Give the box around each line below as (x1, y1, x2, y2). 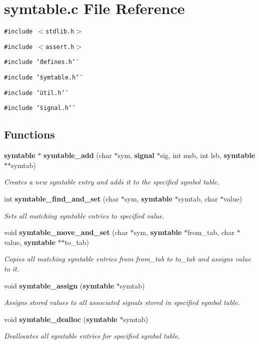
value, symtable (4, 236, 55, 247)
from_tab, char (187, 227, 234, 237)
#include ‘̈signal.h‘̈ (4, 104, 72, 112)
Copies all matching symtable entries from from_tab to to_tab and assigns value (4, 253, 251, 264)
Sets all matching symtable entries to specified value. (4, 210, 164, 220)
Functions (4, 126, 55, 142)
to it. (4, 263, 19, 274)
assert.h (45, 43, 74, 50)
